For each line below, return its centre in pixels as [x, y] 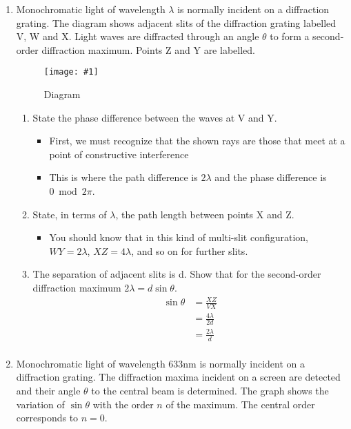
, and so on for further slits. [190, 250]
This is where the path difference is [123, 177]
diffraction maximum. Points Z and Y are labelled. [148, 49]
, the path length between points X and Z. [205, 214]
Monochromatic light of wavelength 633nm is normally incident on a [161, 363]
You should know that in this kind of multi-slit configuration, [179, 237]
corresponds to [47, 418]
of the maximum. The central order [240, 404]
